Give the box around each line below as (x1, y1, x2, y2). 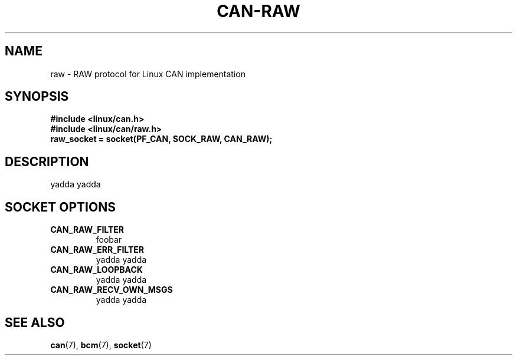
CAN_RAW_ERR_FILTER (50, 245, 145, 255)
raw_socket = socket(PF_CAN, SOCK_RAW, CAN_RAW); (50, 134, 273, 144)
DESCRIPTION (5, 154, 89, 169)
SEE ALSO (5, 315, 65, 330)
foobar (96, 235, 122, 245)
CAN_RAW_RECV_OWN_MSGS (50, 285, 173, 295)
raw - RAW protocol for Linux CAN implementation (50, 68, 246, 79)
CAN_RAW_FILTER (50, 224, 125, 235)
